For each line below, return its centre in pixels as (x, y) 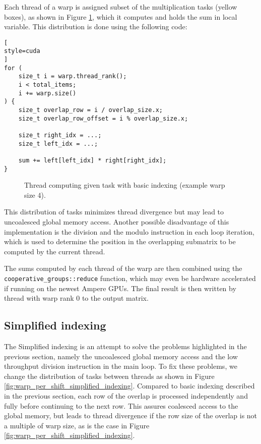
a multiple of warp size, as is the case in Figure (77, 425)
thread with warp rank (39, 298)
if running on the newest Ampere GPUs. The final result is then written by (120, 288)
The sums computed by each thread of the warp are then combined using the (123, 268)
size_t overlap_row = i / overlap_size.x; (90, 110)
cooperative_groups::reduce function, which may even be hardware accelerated (130, 278)
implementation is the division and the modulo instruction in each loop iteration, (129, 231)
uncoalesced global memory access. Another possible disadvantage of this (117, 222)
